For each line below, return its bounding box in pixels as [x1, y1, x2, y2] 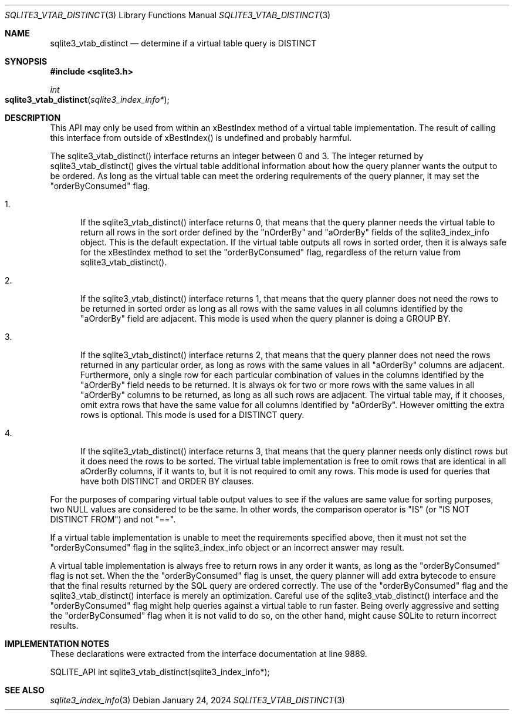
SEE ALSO [5, 685, 45, 695]
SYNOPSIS [5, 56, 48, 66]
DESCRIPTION [5, 113, 61, 123]
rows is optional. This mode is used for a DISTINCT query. [80, 410, 305, 420]
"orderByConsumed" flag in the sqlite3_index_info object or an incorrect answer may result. [50, 542, 404, 552]
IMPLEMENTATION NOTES [5, 639, 110, 649]
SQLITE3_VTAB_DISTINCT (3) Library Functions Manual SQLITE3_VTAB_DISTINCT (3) [5, 10, 331, 20]
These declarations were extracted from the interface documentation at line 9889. [50, 649, 367, 659]
